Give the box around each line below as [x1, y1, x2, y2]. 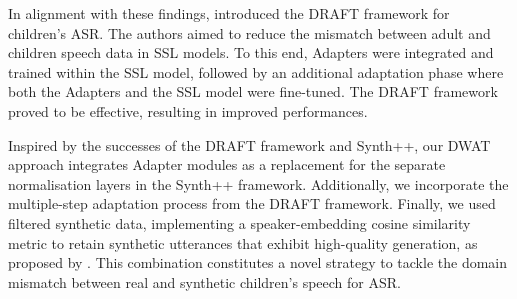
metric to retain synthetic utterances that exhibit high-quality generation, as [8, 232, 478, 253]
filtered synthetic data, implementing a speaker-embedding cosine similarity [8, 212, 471, 233]
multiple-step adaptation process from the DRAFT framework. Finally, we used [8, 193, 496, 214]
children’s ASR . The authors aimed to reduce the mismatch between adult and [8, 22, 491, 43]
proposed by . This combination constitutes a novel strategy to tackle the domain [8, 252, 508, 273]
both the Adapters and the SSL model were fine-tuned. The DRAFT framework [8, 81, 498, 102]
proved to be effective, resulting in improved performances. [8, 100, 368, 121]
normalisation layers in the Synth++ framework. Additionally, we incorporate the [8, 173, 509, 194]
